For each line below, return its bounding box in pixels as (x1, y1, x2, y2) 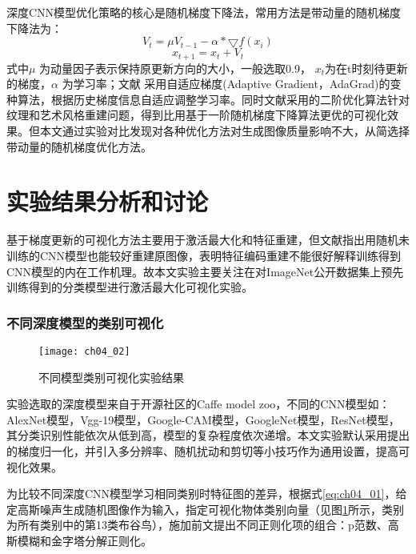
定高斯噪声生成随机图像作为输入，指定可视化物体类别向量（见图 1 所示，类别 (6, 500, 404, 517)
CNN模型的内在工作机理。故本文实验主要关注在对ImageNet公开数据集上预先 (6, 263, 404, 279)
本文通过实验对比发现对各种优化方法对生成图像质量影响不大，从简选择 (39, 122, 410, 139)
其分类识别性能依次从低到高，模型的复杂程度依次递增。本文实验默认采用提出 (6, 427, 410, 444)
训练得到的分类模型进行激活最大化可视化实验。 (6, 279, 253, 295)
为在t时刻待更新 (325, 59, 408, 76)
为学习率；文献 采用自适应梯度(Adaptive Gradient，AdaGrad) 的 (62, 75, 390, 92)
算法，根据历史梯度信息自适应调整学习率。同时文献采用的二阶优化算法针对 (17, 90, 410, 107)
